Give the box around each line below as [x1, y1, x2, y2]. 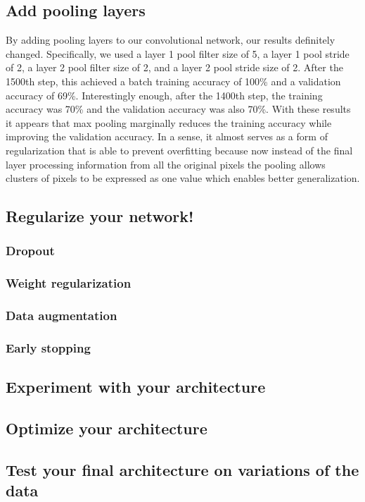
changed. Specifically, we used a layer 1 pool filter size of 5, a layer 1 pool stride [6, 46, 350, 61]
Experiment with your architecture [6, 376, 266, 398]
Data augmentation [6, 307, 117, 324]
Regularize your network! [6, 205, 194, 227]
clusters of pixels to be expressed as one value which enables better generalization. [6, 171, 360, 185]
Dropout [6, 242, 55, 259]
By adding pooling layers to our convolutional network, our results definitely [6, 32, 335, 47]
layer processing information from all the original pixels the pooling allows [6, 157, 326, 171]
